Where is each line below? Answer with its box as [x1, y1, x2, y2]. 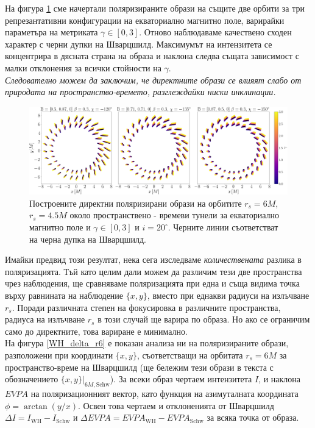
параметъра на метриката [5, 26, 98, 38]
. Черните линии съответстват [168, 221, 278, 234]
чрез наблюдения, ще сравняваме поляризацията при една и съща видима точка [5, 277, 300, 290]
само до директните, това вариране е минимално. [5, 324, 188, 337]
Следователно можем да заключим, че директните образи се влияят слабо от [5, 73, 302, 86]
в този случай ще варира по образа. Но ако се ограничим [97, 313, 310, 326]
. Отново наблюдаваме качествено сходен [139, 26, 292, 38]
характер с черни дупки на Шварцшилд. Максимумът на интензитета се [5, 37, 272, 50]
